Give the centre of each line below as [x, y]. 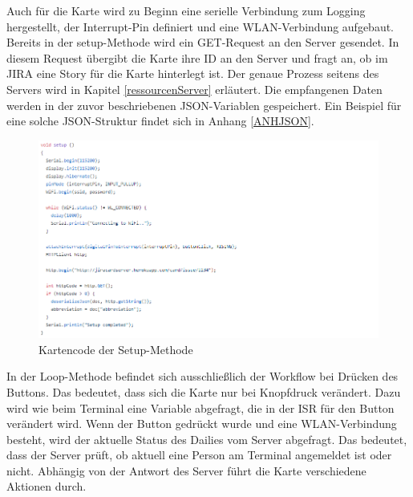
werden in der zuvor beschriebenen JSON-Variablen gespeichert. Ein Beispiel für [204, 105]
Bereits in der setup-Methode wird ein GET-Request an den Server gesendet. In [203, 42]
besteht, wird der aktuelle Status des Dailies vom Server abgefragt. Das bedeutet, [207, 439]
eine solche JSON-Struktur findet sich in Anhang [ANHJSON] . [160, 121]
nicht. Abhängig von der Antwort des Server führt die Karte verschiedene [186, 470]
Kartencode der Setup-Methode [116, 349]
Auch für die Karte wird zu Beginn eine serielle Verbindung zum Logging [186, 10]
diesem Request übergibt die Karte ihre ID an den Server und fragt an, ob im [197, 57]
